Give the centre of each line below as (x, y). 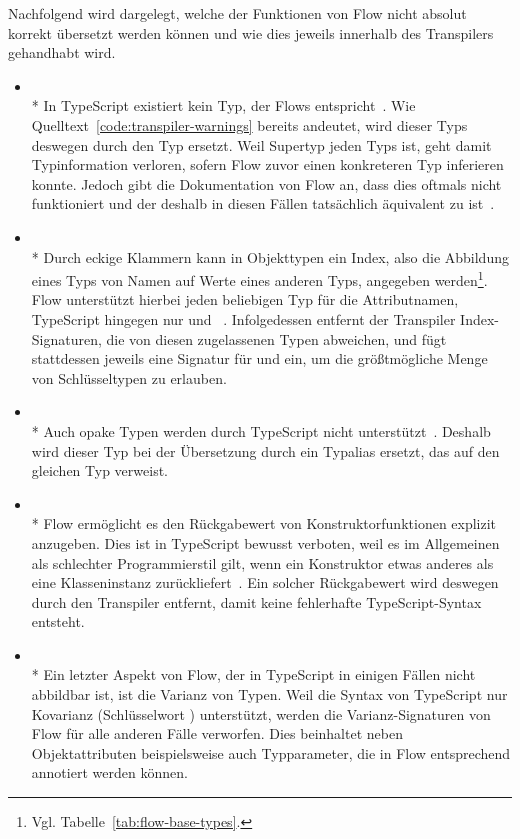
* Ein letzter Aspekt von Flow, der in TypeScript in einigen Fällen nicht (253, 674)
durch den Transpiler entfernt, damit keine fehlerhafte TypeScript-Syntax (256, 601)
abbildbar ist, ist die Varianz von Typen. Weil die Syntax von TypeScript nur (269, 694)
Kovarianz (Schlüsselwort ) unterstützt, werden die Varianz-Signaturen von (261, 713)
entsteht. (58, 621)
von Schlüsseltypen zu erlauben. (129, 377)
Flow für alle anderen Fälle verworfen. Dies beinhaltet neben (217, 733)
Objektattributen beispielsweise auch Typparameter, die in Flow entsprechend (271, 752)
